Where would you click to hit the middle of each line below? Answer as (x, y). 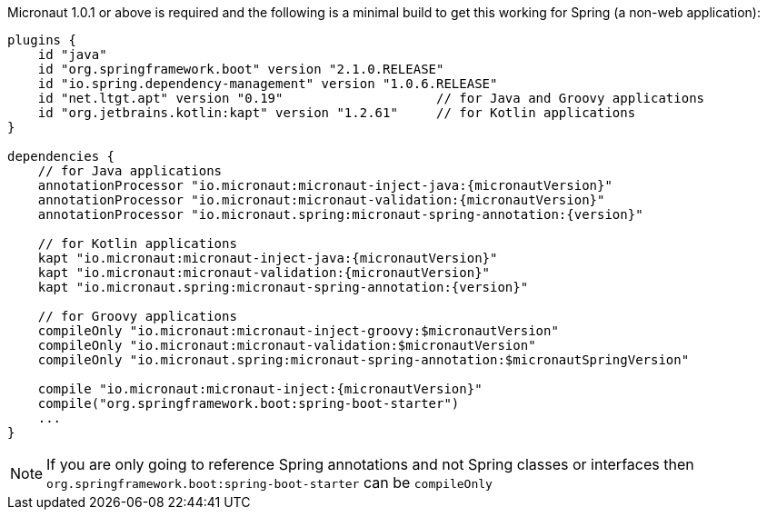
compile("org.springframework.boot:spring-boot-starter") (249, 403)
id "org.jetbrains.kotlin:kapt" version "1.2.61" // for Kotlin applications (337, 113)
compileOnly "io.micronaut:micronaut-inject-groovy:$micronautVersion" (298, 331)
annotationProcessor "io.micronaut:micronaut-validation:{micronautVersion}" (321, 200)
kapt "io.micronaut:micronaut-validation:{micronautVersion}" (264, 273)
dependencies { (61, 156)
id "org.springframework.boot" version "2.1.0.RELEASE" (241, 69)
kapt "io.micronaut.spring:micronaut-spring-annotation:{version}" (283, 287)
